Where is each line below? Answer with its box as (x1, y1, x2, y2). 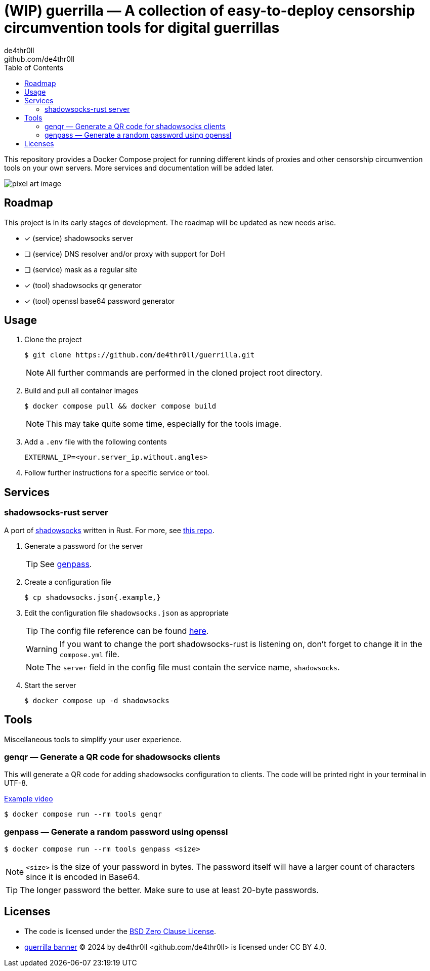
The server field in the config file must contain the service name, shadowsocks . (46, 662, 340, 672)
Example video (4, 794, 53, 803)
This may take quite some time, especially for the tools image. (46, 419, 281, 429)
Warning (26, 643, 58, 654)
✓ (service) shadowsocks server (24, 233, 134, 242)
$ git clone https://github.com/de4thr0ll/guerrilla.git (24, 351, 255, 359)
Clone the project (24, 335, 82, 344)
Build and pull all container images (24, 386, 139, 395)
